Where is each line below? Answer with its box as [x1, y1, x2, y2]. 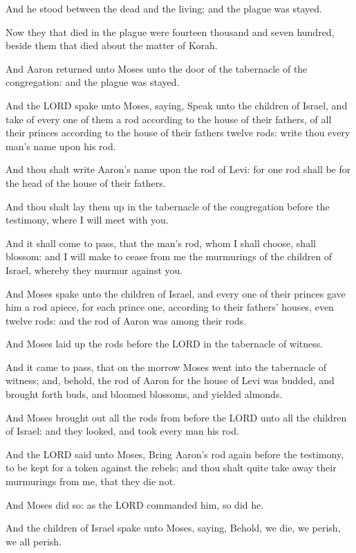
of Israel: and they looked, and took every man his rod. [6, 424, 239, 438]
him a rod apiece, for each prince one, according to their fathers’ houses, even [6, 300, 334, 314]
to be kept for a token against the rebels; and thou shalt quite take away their [6, 460, 337, 475]
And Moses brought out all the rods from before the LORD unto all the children [6, 410, 347, 424]
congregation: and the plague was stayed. [6, 75, 180, 89]
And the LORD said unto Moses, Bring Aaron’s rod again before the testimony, [6, 446, 344, 461]
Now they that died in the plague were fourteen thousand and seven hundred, [6, 24, 335, 39]
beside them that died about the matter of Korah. [6, 38, 218, 53]
